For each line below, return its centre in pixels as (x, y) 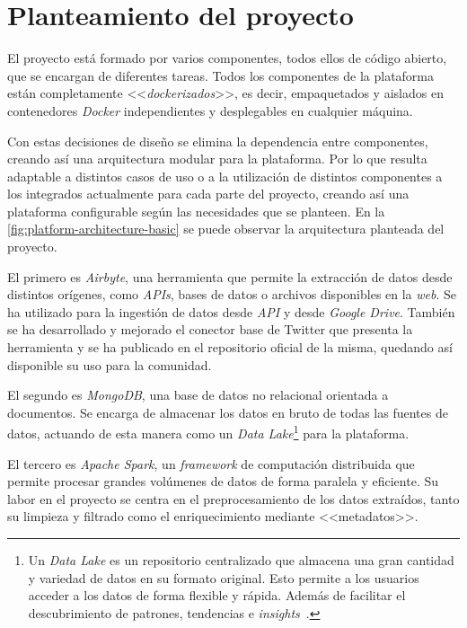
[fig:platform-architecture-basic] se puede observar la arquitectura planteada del (226, 229)
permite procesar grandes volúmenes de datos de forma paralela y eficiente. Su (223, 481)
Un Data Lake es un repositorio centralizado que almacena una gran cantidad (241, 560)
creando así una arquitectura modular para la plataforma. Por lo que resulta (217, 159)
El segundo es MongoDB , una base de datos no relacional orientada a (198, 395)
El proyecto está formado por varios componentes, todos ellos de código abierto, (227, 58)
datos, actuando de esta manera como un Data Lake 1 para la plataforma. (208, 432)
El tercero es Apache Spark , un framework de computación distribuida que (211, 463)
